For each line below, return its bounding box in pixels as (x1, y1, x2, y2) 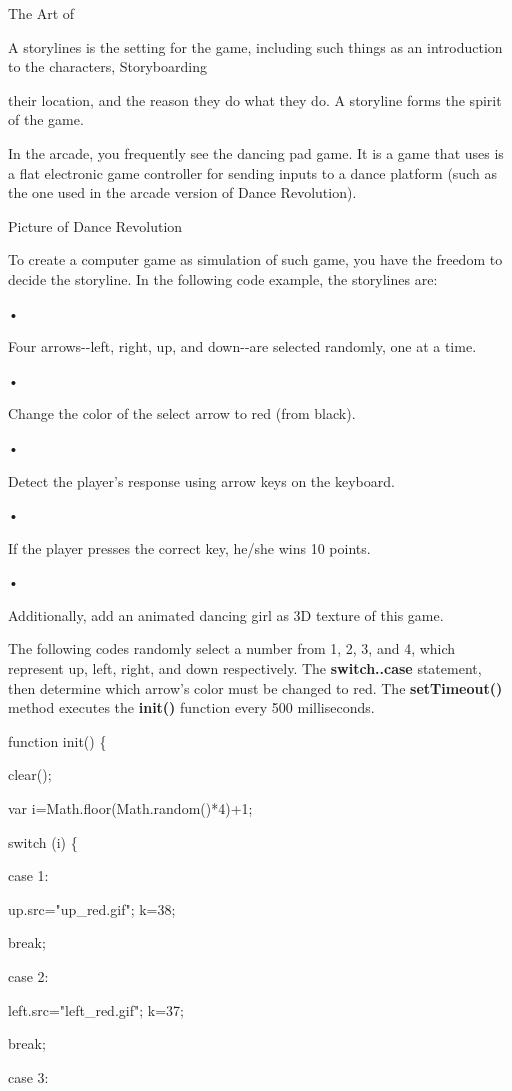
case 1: (8, 865, 49, 886)
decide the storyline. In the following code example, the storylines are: (8, 268, 438, 289)
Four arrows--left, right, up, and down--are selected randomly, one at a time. (8, 336, 477, 357)
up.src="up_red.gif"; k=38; (8, 898, 176, 919)
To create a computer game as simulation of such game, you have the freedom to (8, 249, 503, 270)
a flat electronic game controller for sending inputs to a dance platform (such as (8, 162, 497, 183)
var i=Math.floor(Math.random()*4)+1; (8, 798, 253, 819)
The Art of (8, 3, 75, 23)
